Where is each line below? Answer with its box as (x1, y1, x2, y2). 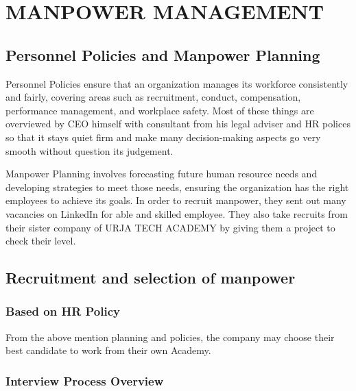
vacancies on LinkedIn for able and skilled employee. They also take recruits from (5, 206, 348, 220)
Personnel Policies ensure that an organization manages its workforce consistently (5, 76, 348, 90)
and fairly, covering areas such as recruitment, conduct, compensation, (5, 90, 301, 104)
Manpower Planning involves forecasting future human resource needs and (5, 166, 318, 181)
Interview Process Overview (5, 372, 164, 389)
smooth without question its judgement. (5, 143, 174, 157)
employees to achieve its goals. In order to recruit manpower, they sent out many (5, 193, 346, 207)
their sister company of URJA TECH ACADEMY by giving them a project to (5, 220, 335, 234)
